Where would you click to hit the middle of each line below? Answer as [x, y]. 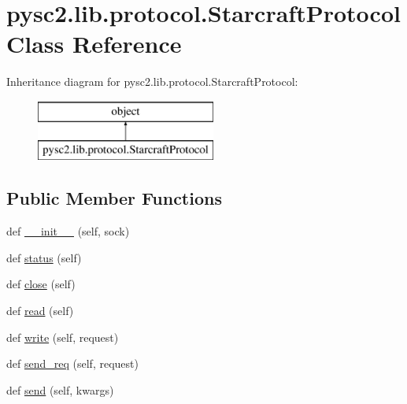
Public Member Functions [114, 198]
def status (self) [44, 257]
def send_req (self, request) [72, 363]
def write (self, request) [63, 337]
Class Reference [94, 44]
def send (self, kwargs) [60, 389]
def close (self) [41, 284]
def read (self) [40, 311]
